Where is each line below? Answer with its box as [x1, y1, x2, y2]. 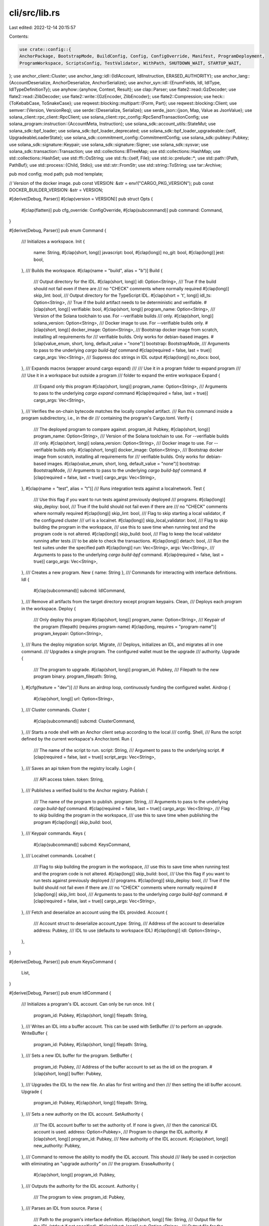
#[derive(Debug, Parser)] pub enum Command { [9, 227, 106, 233]
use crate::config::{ [19, 47, 72, 52]
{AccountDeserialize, [9, 80, 52, 86]
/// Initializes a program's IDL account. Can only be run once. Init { [21, 1001, 154, 1007]
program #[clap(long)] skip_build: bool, [33, 819, 113, 825]
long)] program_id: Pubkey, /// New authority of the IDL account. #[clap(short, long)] [58, 1136, 228, 1142]
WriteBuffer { [21, 1030, 48, 1036]
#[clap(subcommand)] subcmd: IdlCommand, [33, 587, 126, 593]
